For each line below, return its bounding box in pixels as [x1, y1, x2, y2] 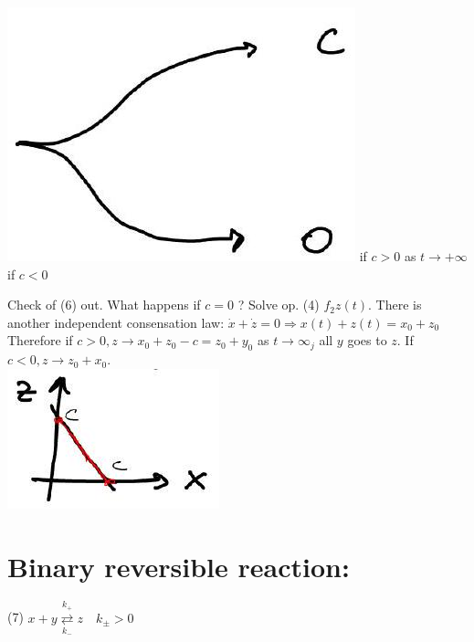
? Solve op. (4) [237, 295, 320, 314]
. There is [368, 295, 422, 314]
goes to [347, 331, 387, 350]
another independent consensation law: [7, 312, 225, 332]
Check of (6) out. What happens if [7, 295, 201, 314]
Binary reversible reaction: [7, 547, 350, 584]
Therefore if [7, 331, 73, 350]
